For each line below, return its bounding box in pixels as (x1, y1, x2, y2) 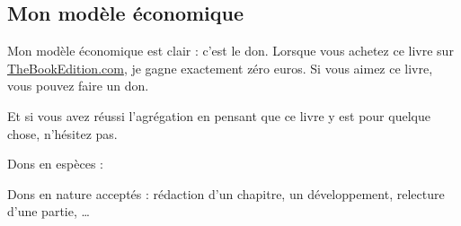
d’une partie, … (7, 202, 90, 221)
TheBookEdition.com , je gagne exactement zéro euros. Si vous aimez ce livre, (7, 58, 433, 77)
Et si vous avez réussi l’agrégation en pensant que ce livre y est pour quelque (7, 106, 430, 125)
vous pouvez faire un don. (7, 76, 149, 95)
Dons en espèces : (7, 154, 103, 173)
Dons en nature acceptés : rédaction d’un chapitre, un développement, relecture (7, 184, 445, 203)
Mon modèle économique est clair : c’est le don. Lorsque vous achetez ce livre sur (7, 41, 454, 60)
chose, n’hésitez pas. (7, 124, 118, 143)
